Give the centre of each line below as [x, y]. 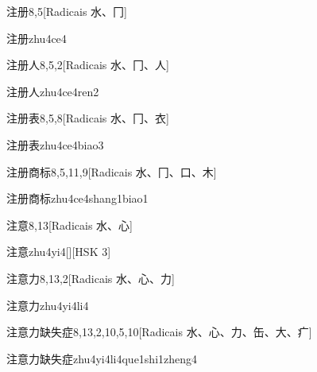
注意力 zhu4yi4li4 [48, 305]
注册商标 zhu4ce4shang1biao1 [77, 198]
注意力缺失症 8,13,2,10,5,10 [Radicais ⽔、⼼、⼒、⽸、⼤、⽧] [159, 332]
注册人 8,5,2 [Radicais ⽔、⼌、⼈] [88, 65]
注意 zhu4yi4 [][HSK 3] [59, 252]
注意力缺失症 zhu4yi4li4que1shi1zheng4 [102, 358]
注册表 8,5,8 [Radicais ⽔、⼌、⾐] [88, 118]
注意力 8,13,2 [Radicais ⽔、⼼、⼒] [91, 278]
